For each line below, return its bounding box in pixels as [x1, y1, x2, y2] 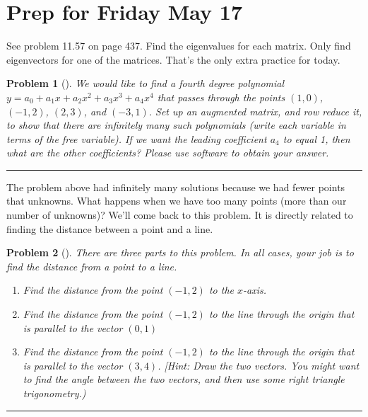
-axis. [243, 282, 267, 297]
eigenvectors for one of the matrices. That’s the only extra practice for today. [6, 52, 340, 67]
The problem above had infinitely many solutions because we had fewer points [6, 179, 345, 194]
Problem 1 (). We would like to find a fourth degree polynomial [6, 76, 285, 91]
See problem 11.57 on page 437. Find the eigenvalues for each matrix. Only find [6, 38, 351, 53]
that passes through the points [157, 89, 285, 104]
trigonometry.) [23, 386, 86, 400]
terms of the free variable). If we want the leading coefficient [6, 131, 267, 146]
